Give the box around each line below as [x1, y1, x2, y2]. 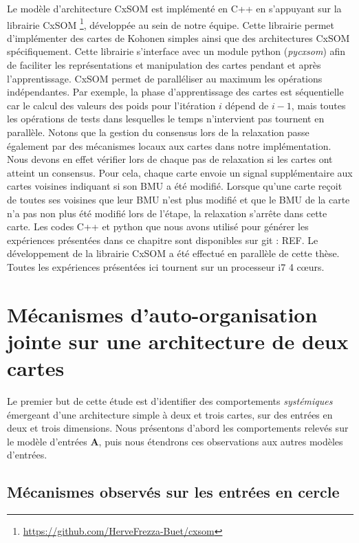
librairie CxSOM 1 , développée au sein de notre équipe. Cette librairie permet [7, 15, 334, 32]
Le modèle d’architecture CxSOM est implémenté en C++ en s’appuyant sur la [7, 1, 342, 15]
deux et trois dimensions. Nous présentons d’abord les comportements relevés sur [7, 421, 349, 435]
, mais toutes [291, 98, 346, 112]
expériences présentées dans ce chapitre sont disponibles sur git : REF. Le [7, 232, 318, 247]
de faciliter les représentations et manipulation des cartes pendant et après [7, 58, 321, 72]
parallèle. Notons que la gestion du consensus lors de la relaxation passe [7, 125, 309, 139]
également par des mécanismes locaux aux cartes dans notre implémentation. [7, 138, 331, 153]
